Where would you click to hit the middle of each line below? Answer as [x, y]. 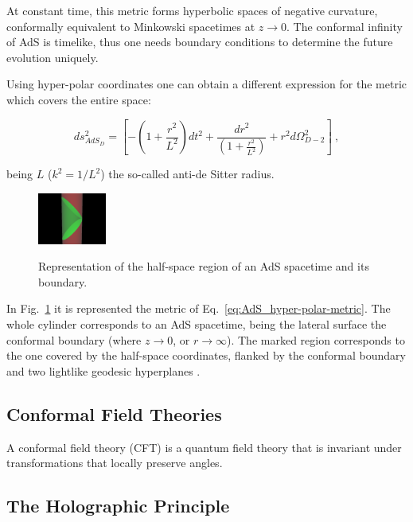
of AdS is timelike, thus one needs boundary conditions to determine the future [200, 42]
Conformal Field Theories [114, 413]
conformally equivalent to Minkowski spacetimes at [131, 26]
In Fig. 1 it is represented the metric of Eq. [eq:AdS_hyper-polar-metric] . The [199, 308]
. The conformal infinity [345, 26]
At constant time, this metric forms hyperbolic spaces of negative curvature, [192, 10]
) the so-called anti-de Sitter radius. [187, 174]
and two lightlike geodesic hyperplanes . [103, 370]
